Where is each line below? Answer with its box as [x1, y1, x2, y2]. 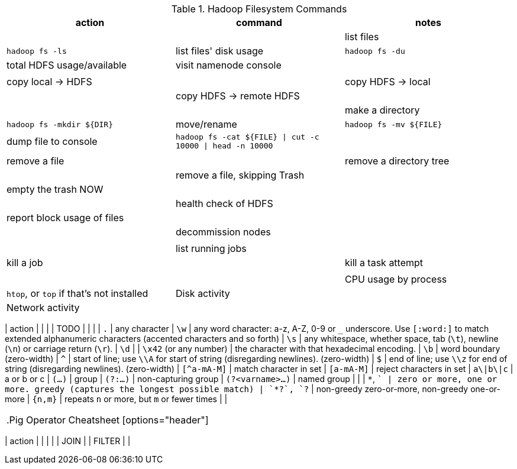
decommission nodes [175, 226, 271, 238]
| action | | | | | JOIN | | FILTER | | [5, 436, 131, 446]
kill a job [7, 257, 43, 269]
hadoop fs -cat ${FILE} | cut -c [175, 132, 319, 141]
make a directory [344, 104, 420, 116]
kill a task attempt [344, 257, 424, 269]
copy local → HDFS [7, 76, 92, 88]
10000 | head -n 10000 [175, 141, 273, 150]
